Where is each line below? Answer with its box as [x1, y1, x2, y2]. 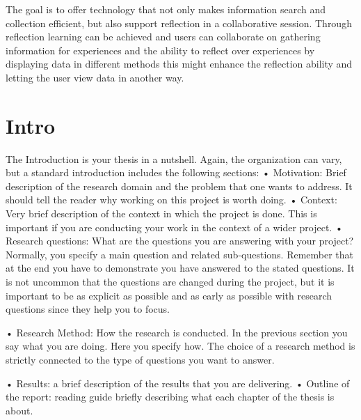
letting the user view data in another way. [6, 70, 184, 84]
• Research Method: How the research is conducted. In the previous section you [6, 325, 348, 339]
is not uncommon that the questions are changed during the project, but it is [6, 274, 335, 289]
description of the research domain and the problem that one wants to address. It [6, 178, 353, 193]
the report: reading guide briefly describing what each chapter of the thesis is [6, 389, 335, 404]
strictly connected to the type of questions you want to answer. [6, 352, 275, 366]
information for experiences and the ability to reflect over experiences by [6, 42, 315, 57]
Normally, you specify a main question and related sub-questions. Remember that [6, 247, 354, 261]
